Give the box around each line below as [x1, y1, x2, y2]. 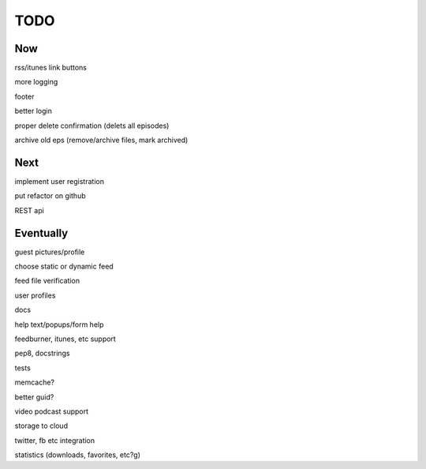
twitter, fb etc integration [14, 435, 95, 445]
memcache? [14, 377, 55, 387]
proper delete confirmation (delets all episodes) [14, 121, 170, 130]
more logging [14, 77, 58, 87]
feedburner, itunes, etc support [14, 334, 116, 343]
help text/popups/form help [14, 320, 104, 329]
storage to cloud [14, 421, 69, 430]
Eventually [14, 226, 69, 240]
